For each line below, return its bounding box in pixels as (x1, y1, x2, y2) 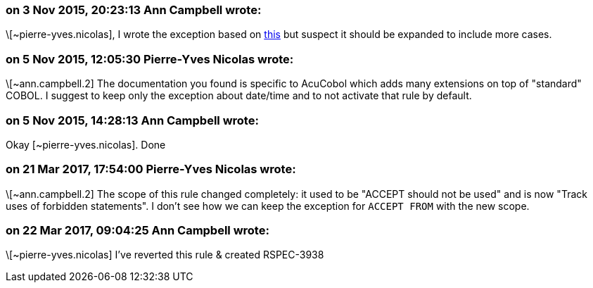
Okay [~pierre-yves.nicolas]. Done (6, 138, 166, 151)
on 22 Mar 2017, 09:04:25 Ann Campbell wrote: (6, 223, 269, 237)
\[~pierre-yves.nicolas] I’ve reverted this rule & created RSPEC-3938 (6, 249, 324, 261)
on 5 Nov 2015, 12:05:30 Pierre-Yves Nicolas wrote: (6, 51, 294, 66)
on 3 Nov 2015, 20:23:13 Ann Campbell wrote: (6, 3, 262, 17)
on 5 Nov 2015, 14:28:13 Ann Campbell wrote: (6, 113, 259, 127)
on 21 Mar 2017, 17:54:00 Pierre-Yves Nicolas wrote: (6, 162, 296, 177)
